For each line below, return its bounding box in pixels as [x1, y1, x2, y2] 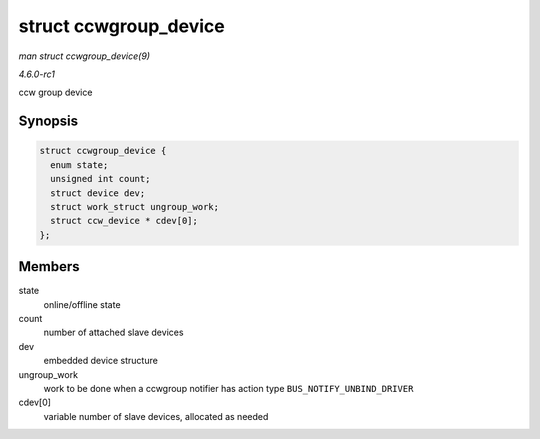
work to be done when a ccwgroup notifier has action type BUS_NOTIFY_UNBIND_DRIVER [43, 382, 414, 394]
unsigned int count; [50, 173, 151, 185]
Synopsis [18, 113, 79, 130]
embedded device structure [43, 355, 159, 367]
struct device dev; [50, 187, 146, 199]
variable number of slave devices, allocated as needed [43, 410, 269, 422]
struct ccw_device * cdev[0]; [50, 215, 199, 227]
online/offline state [43, 298, 121, 310]
